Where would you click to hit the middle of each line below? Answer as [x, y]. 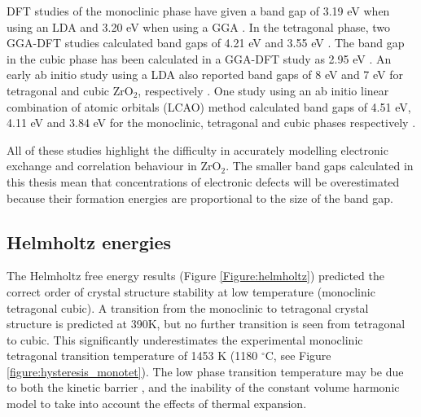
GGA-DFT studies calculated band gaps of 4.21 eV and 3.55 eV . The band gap [206, 43]
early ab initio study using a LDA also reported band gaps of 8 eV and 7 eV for [205, 75]
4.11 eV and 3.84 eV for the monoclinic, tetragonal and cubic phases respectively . [211, 123]
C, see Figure [298, 356]
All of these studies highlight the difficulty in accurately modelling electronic [197, 149]
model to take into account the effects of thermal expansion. [157, 404]
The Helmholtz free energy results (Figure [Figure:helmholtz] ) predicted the [195, 276]
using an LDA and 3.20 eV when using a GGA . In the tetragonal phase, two [199, 26]
